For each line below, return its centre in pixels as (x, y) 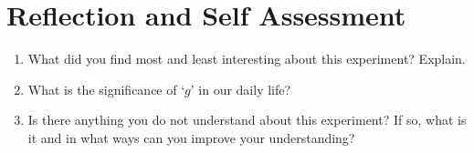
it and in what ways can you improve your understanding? (191, 137)
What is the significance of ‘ (106, 89)
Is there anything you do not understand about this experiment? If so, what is (247, 120)
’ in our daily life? (241, 89)
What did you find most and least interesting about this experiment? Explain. (247, 59)
